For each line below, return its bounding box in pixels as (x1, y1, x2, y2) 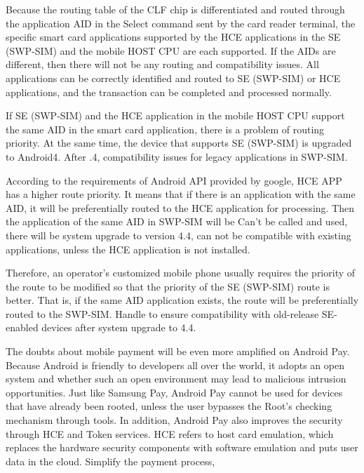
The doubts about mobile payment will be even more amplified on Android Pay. (6, 344, 350, 359)
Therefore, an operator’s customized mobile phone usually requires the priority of (6, 265, 356, 280)
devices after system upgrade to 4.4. (41, 320, 196, 335)
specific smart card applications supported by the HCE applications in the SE (6, 29, 341, 44)
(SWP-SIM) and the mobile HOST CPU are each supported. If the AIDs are (6, 43, 336, 58)
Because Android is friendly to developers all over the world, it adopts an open (6, 357, 344, 372)
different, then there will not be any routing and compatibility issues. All (6, 57, 319, 72)
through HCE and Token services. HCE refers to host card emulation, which (6, 426, 334, 441)
